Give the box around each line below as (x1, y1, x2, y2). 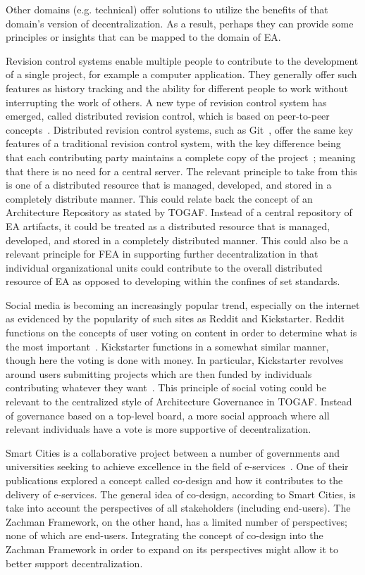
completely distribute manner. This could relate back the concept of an (6, 191, 313, 206)
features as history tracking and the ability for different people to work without (6, 80, 348, 95)
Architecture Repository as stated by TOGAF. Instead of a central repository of (6, 205, 352, 220)
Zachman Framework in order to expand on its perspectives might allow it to (6, 541, 338, 556)
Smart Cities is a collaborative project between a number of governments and (6, 445, 340, 460)
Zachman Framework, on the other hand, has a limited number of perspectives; (6, 514, 347, 529)
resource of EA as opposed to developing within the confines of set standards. (6, 274, 340, 289)
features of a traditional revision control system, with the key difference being (6, 136, 341, 151)
